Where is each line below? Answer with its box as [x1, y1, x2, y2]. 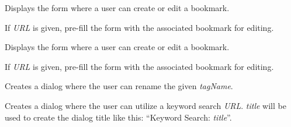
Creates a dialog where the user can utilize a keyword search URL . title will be [5, 99, 286, 111]
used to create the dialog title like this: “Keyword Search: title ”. [5, 111, 232, 123]
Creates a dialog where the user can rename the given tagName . [5, 80, 233, 92]
